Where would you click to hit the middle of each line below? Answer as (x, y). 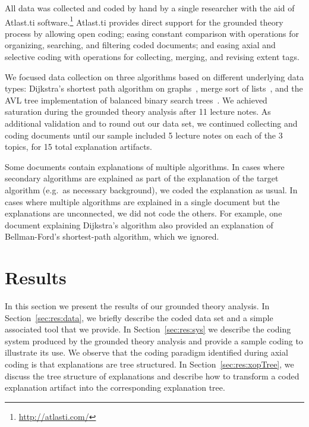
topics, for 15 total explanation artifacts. (78, 147)
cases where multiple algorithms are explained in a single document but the (142, 201)
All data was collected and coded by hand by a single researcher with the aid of (150, 8)
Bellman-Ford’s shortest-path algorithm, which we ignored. (112, 236)
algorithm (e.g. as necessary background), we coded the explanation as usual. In (151, 189)
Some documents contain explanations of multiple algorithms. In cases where (145, 166)
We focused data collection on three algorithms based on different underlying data (154, 76)
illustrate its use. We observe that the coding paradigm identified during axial (146, 352)
